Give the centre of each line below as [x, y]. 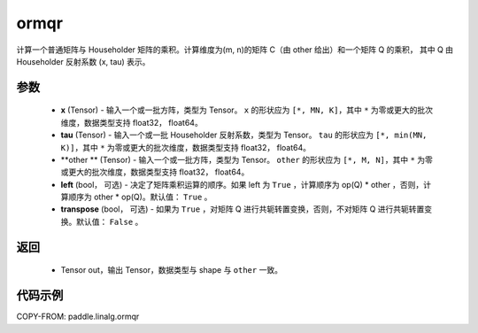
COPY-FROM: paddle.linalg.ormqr [78, 317]
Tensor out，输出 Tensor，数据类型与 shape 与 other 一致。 [172, 270]
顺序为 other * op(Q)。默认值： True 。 [140, 197]
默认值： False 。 [109, 221]
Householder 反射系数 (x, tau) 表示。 [83, 61]
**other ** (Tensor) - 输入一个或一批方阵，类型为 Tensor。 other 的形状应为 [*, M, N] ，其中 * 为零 [247, 159]
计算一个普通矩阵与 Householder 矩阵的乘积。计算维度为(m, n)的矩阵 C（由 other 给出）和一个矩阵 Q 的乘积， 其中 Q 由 [235, 50]
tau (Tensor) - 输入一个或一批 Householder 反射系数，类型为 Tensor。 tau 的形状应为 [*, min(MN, [244, 135]
